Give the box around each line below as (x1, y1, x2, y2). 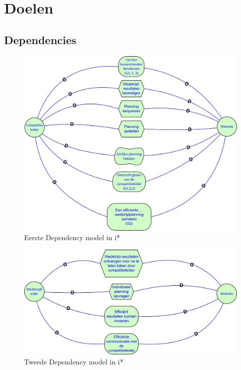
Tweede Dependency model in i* (24, 356, 124, 366)
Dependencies (4, 32, 77, 47)
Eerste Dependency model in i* (24, 232, 120, 243)
